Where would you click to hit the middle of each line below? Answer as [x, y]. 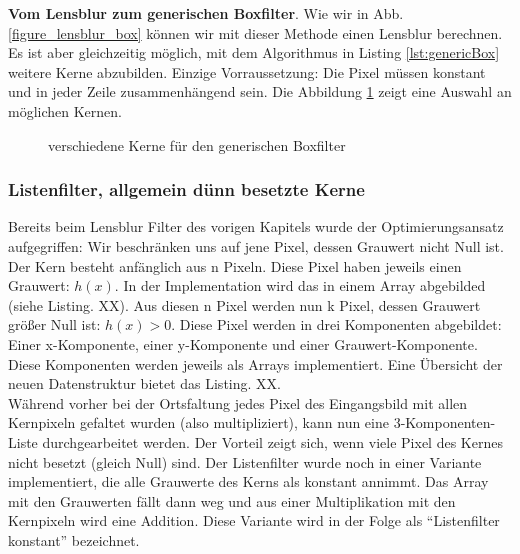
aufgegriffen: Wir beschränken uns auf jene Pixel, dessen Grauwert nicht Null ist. [256, 245]
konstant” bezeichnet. [74, 539]
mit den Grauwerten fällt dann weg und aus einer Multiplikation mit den [232, 500]
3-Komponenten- [444, 422]
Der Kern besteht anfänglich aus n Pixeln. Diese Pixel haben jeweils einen [235, 265]
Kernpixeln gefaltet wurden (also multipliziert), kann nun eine [198, 422]
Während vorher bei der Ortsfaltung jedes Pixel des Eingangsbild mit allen [238, 402]
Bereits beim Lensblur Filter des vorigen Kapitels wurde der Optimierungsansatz [256, 226]
